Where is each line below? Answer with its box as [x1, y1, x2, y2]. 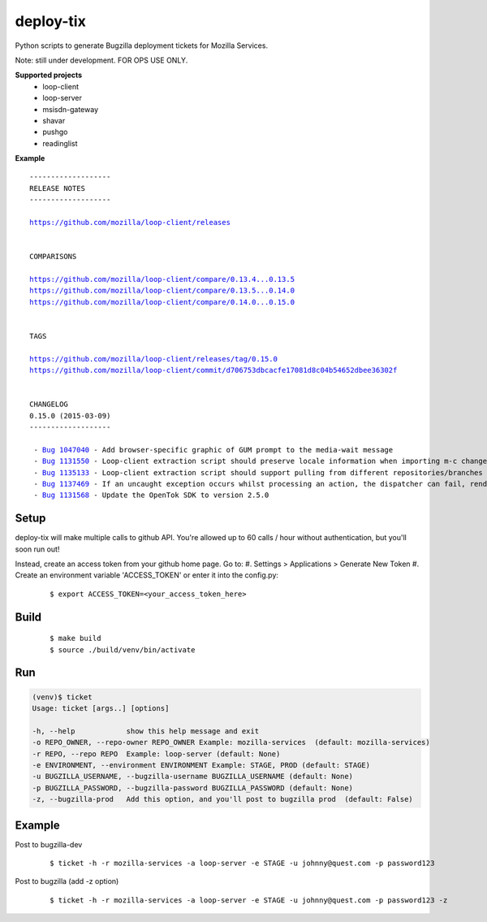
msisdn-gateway [42, 104, 99, 114]
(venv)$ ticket [32, 692, 93, 702]
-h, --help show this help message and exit [32, 726, 260, 735]
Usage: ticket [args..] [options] [32, 703, 170, 713]
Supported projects [15, 70, 83, 80]
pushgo [42, 127, 68, 137]
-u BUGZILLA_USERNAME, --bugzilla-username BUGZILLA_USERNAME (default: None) [32, 772, 353, 781]
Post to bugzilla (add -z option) [15, 877, 119, 886]
